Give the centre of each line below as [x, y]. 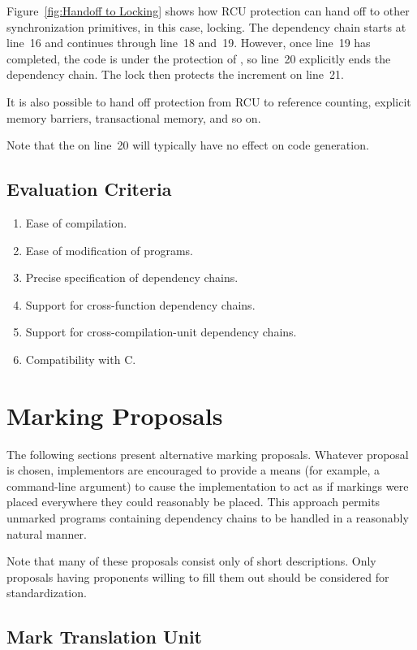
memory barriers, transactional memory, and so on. [134, 117]
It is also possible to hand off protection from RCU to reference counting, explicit [209, 101]
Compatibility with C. [81, 359]
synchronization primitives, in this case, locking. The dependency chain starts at [206, 26]
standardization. [47, 593]
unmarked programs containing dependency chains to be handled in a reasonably [208, 518]
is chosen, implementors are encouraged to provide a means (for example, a [193, 470]
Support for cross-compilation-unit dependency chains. [161, 332]
